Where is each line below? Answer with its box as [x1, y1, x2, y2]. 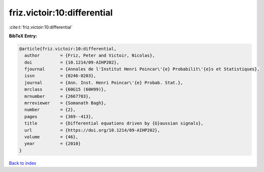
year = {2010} [24, 141, 81, 146]
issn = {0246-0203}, [24, 73, 97, 78]
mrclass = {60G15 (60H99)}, [24, 87, 107, 92]
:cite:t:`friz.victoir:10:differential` [9, 24, 73, 30]
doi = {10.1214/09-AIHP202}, [24, 60, 119, 65]
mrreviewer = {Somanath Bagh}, [24, 100, 107, 106]
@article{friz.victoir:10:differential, [19, 46, 116, 51]
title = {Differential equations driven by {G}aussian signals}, [24, 121, 204, 126]
